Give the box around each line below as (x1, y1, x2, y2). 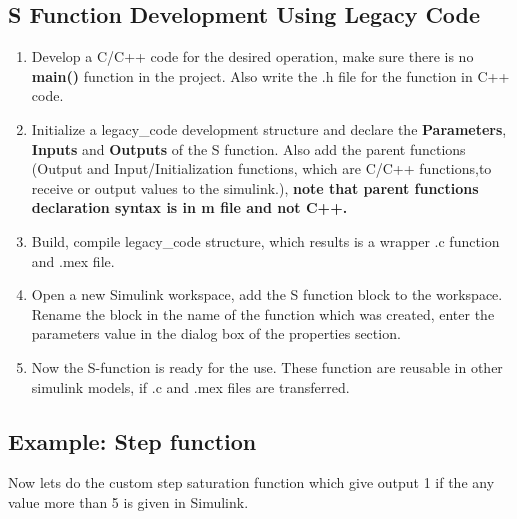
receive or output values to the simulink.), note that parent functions (31, 177, 479, 198)
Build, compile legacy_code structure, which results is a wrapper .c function (31, 230, 500, 251)
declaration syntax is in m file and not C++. (31, 197, 348, 218)
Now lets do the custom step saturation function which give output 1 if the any (8, 472, 495, 493)
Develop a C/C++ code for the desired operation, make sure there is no (31, 46, 474, 67)
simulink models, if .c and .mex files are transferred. (31, 376, 350, 397)
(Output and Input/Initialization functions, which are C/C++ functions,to (31, 158, 492, 179)
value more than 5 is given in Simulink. (8, 491, 249, 512)
